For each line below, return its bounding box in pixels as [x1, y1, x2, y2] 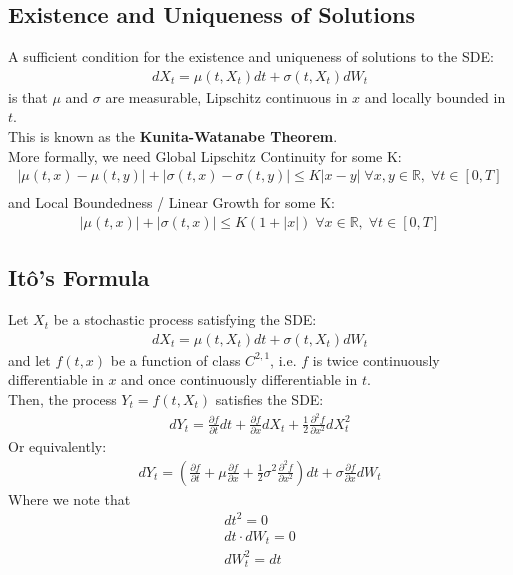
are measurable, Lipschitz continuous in [105, 86, 348, 107]
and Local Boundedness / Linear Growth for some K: [8, 192, 335, 213]
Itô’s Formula [8, 262, 150, 293]
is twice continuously [312, 349, 440, 370]
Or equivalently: [8, 435, 107, 456]
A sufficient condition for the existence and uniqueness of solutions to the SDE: [8, 46, 494, 67]
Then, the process [8, 388, 117, 409]
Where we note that [8, 488, 131, 509]
